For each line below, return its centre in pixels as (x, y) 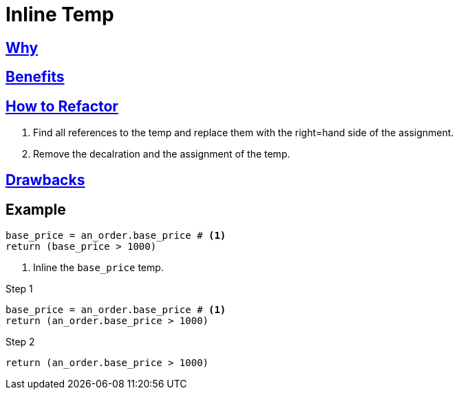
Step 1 (19, 289)
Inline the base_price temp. (98, 268)
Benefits (35, 77)
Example (36, 209)
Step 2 (20, 342)
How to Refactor (62, 106)
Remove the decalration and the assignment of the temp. (162, 154)
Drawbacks (45, 180)
